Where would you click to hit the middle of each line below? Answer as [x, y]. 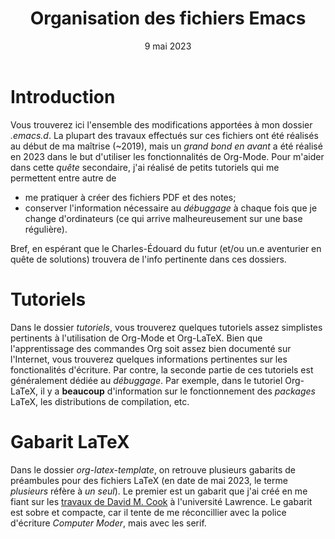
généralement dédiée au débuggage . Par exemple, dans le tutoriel [146, 380]
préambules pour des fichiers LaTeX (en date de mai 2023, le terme [149, 480]
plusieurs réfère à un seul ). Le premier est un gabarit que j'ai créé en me [159, 491]
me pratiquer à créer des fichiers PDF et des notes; [130, 197]
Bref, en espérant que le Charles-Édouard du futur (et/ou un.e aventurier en [166, 248]
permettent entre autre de [63, 178]
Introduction [63, 96]
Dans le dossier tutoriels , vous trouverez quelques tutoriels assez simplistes [166, 327]
